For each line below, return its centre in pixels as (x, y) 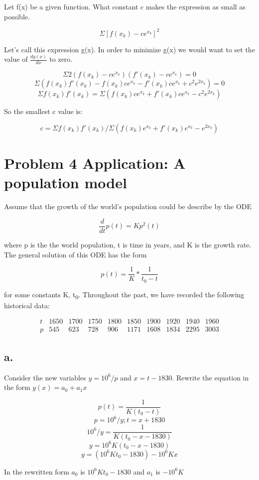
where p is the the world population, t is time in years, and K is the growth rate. (128, 244)
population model (65, 182)
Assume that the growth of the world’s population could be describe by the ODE (128, 206)
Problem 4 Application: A (95, 163)
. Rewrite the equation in (210, 377)
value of (16, 59)
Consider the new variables (45, 377)
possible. (17, 16)
